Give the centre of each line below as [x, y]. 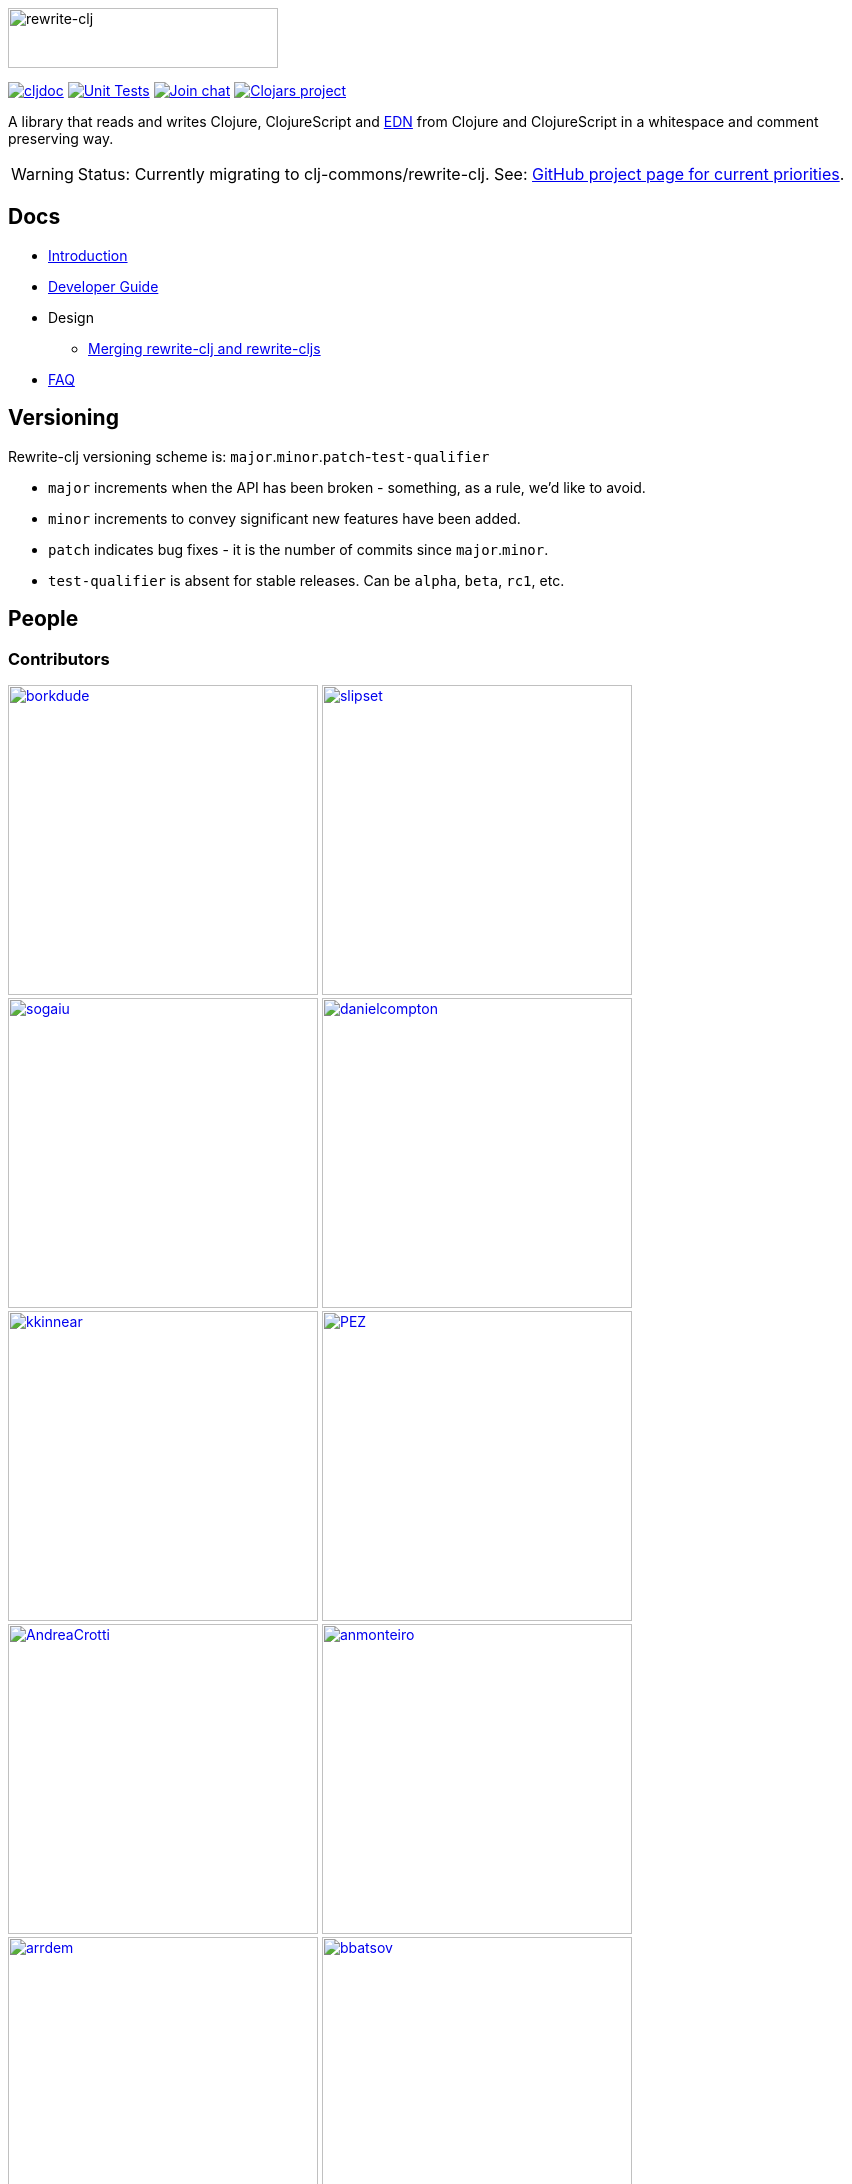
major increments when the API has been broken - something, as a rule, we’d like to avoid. [347, 487]
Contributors [59, 658]
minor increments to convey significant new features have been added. [284, 518]
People [43, 619]
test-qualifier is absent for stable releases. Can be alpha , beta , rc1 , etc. [306, 580]
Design [71, 317]
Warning [42, 174]
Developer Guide [103, 286]
